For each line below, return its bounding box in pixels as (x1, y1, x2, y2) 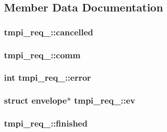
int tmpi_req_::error (4, 71, 91, 84)
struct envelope (4, 94, 67, 107)
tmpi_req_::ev (74, 94, 135, 107)
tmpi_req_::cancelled (4, 25, 93, 38)
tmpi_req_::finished (4, 117, 87, 130)
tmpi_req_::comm (4, 48, 80, 61)
